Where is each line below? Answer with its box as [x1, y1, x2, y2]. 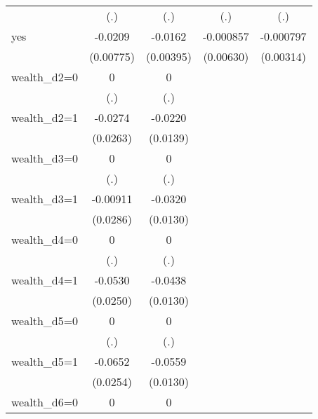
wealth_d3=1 [11, 191, 79, 207]
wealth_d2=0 [11, 69, 79, 85]
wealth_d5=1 [11, 353, 79, 369]
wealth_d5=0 [11, 312, 79, 329]
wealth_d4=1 [11, 272, 79, 288]
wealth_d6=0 [11, 394, 79, 410]
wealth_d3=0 [11, 150, 79, 166]
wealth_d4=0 [11, 231, 79, 247]
